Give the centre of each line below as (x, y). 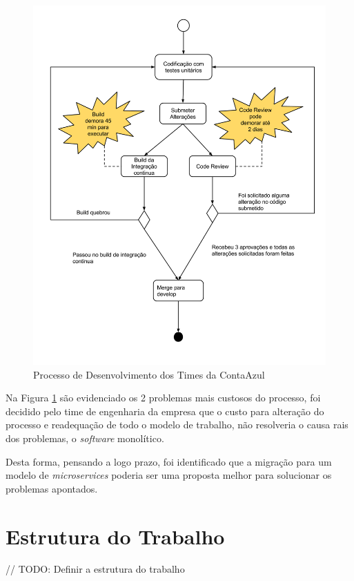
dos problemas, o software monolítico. (85, 438)
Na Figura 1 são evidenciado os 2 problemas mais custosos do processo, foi (163, 398)
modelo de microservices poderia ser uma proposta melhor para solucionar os (169, 475)
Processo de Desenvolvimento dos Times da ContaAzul (149, 374)
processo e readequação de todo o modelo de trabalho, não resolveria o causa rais (177, 425)
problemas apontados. (52, 488)
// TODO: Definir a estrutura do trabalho (95, 569)
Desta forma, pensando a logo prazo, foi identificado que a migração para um (169, 461)
